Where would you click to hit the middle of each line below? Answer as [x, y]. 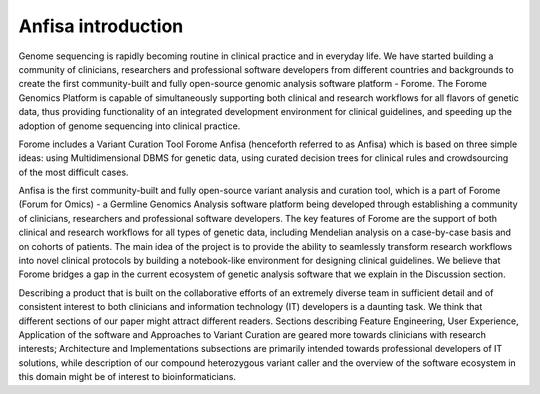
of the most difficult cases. [73, 172]
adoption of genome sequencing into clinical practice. [129, 126]
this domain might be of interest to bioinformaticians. [127, 377]
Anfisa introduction [101, 26]
